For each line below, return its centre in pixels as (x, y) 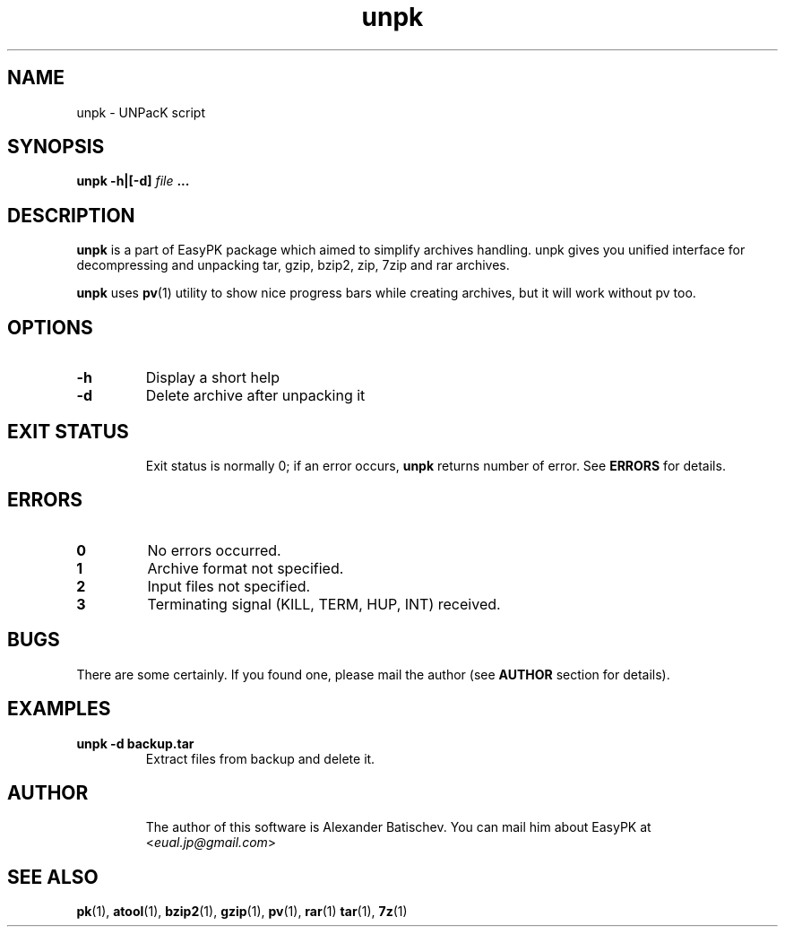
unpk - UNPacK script (141, 112)
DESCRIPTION (71, 215)
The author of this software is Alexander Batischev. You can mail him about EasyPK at (398, 827)
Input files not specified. (229, 586)
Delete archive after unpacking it (255, 396)
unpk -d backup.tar (135, 743)
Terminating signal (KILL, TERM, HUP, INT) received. (324, 604)
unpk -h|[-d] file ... (133, 181)
